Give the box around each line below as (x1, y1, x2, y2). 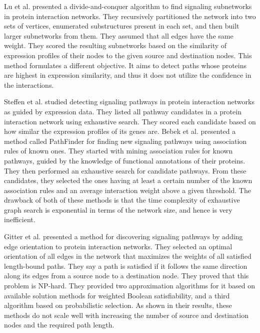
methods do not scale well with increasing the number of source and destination (4, 309, 248, 320)
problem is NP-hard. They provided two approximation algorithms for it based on (4, 280, 255, 291)
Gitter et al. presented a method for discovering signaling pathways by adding (4, 231, 243, 242)
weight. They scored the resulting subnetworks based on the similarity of (4, 40, 227, 51)
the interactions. (4, 79, 54, 90)
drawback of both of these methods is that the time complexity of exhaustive (4, 195, 240, 205)
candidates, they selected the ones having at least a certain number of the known (4, 175, 252, 186)
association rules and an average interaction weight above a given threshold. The (4, 185, 251, 195)
